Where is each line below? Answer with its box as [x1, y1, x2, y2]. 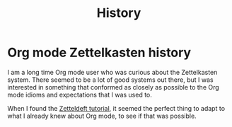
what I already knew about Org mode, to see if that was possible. [7, 111, 197, 120]
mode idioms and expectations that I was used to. [7, 90, 152, 99]
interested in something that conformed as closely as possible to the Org [7, 83, 219, 91]
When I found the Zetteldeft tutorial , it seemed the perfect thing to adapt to [7, 104, 225, 112]
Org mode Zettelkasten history [7, 44, 192, 61]
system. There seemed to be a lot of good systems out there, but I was [7, 75, 214, 84]
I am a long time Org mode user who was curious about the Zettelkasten [7, 68, 218, 76]
